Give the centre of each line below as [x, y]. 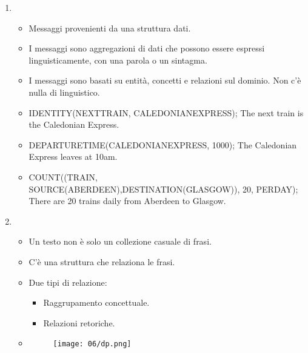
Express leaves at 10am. [73, 157]
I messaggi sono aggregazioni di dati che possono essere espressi [147, 48]
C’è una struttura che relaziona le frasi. [102, 261]
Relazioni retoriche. [79, 322]
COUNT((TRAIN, [63, 176]
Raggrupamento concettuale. [96, 302]
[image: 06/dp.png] [92, 344]
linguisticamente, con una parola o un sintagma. [118, 60]
